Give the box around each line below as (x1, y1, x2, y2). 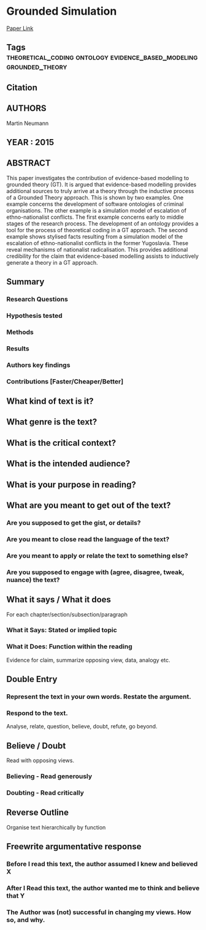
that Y (6, 891, 25, 900)
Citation (6, 82, 38, 93)
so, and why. (6, 915, 45, 924)
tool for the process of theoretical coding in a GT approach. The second (6, 226, 188, 233)
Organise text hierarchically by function (6, 823, 106, 831)
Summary (6, 277, 45, 287)
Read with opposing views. (6, 757, 75, 764)
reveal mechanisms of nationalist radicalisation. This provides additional (6, 246, 188, 253)
